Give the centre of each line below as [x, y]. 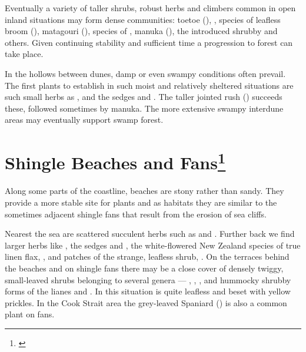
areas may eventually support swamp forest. [84, 120]
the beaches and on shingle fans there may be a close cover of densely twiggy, [144, 268]
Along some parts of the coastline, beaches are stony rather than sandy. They [144, 191]
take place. [24, 54]
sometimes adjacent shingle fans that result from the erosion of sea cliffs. [136, 214]
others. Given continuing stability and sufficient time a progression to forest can [149, 42]
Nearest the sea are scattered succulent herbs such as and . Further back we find [150, 234]
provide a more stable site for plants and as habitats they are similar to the [141, 202]
